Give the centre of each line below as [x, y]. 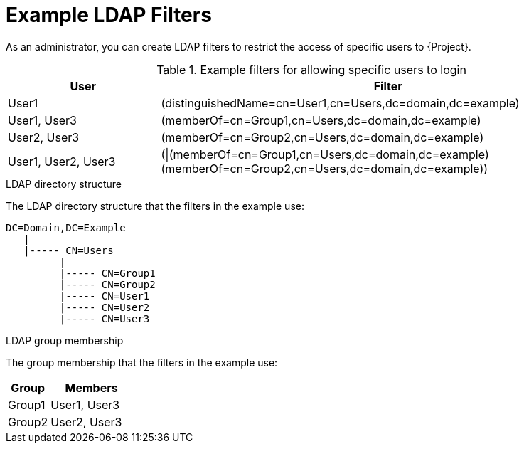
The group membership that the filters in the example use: [142, 362]
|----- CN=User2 [105, 307]
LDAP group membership [65, 340]
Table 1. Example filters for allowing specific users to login [311, 69]
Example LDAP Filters [109, 15]
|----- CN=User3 [105, 318]
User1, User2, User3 [62, 161]
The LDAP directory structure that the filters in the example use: [155, 206]
